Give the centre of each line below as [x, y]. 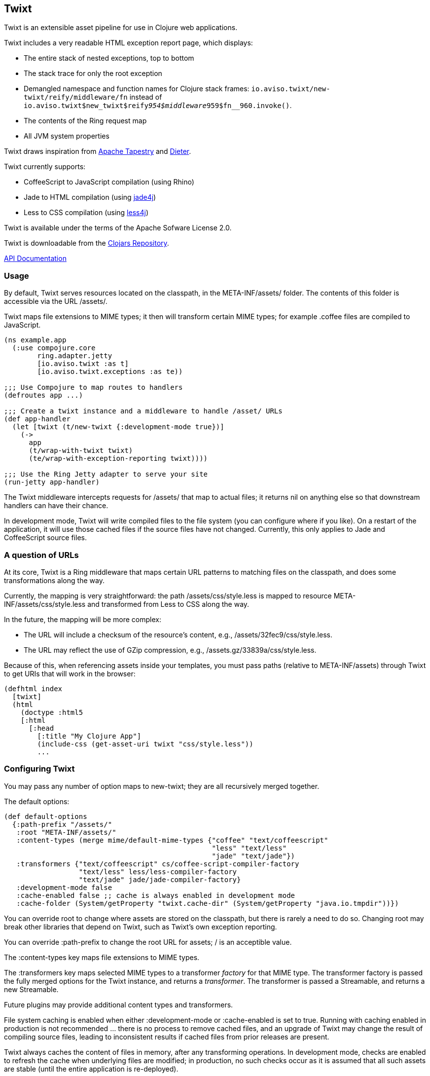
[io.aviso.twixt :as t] [83, 364]
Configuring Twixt [39, 769]
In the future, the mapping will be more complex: [83, 619]
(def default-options [46, 816]
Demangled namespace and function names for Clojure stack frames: [137, 89]
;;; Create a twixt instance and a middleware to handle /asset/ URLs [143, 411]
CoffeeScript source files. [45, 538]
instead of [146, 97]
